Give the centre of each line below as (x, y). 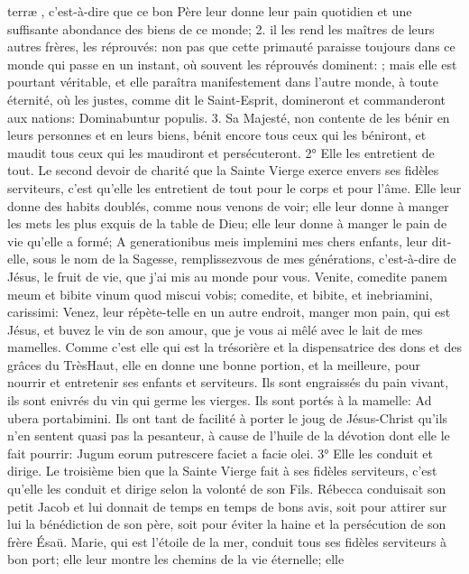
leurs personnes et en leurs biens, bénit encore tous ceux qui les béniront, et (217, 135)
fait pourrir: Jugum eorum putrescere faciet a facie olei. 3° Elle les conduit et (220, 453)
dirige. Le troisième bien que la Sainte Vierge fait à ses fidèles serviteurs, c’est (222, 471)
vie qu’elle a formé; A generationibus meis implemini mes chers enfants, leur (218, 241)
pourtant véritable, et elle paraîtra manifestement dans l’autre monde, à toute (223, 82)
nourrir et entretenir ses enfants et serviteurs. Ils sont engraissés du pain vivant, (228, 382)
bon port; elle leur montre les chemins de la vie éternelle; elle (176, 559)
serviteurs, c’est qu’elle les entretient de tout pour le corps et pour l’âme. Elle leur (234, 187)
